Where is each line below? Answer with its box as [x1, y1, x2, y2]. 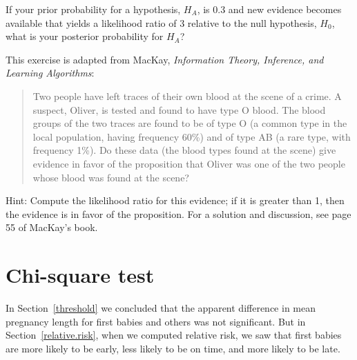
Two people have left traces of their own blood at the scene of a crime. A [32, 88, 342, 103]
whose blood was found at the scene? [32, 170, 189, 184]
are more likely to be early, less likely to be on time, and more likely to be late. [6, 341, 340, 355]
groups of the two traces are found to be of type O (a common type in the [32, 116, 347, 130]
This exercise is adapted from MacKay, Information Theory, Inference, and [6, 52, 324, 66]
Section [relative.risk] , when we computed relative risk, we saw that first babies [6, 328, 342, 342]
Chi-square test [6, 261, 155, 289]
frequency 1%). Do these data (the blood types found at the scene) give [32, 143, 336, 157]
